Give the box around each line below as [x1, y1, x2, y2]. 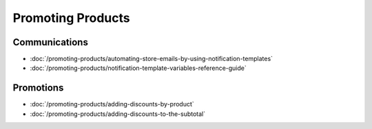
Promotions [12, 82, 64, 94]
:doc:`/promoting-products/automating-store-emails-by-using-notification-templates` [30, 55, 273, 63]
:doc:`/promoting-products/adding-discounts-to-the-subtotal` [30, 110, 206, 118]
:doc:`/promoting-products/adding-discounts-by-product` [30, 100, 194, 108]
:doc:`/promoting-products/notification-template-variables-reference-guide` [30, 64, 247, 72]
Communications [12, 36, 89, 48]
